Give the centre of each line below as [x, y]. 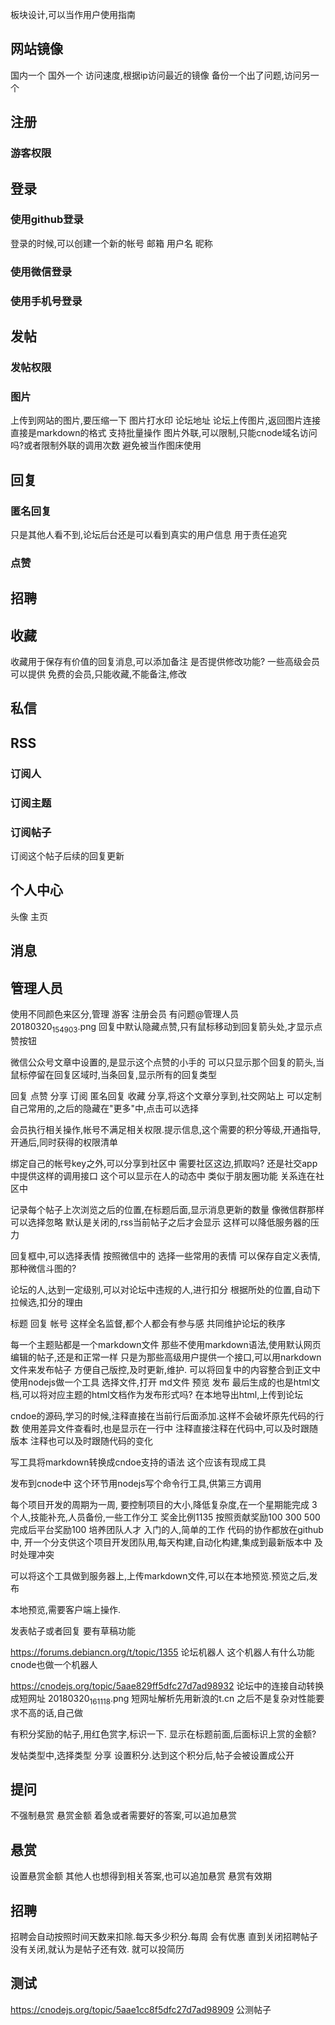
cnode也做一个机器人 [54, 1664]
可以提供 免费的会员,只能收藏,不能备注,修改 [99, 674]
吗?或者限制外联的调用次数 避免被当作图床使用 [106, 445]
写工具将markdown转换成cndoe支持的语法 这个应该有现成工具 [138, 1462]
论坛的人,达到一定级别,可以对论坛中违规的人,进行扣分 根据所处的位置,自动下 [166, 1289]
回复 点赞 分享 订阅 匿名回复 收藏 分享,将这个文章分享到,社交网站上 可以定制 [166, 1095]
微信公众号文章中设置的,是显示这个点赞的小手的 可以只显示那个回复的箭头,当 [167, 1062]
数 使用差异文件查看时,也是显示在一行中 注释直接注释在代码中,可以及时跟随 [164, 1428]
